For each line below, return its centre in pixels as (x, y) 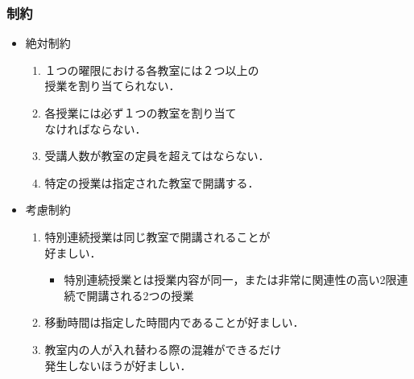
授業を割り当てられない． (112, 86)
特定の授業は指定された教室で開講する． (152, 182)
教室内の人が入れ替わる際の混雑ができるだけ (163, 349)
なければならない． (95, 128)
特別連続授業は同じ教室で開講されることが (157, 236)
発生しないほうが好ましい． (118, 365)
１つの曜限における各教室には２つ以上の (152, 70)
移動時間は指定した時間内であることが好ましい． (174, 322)
